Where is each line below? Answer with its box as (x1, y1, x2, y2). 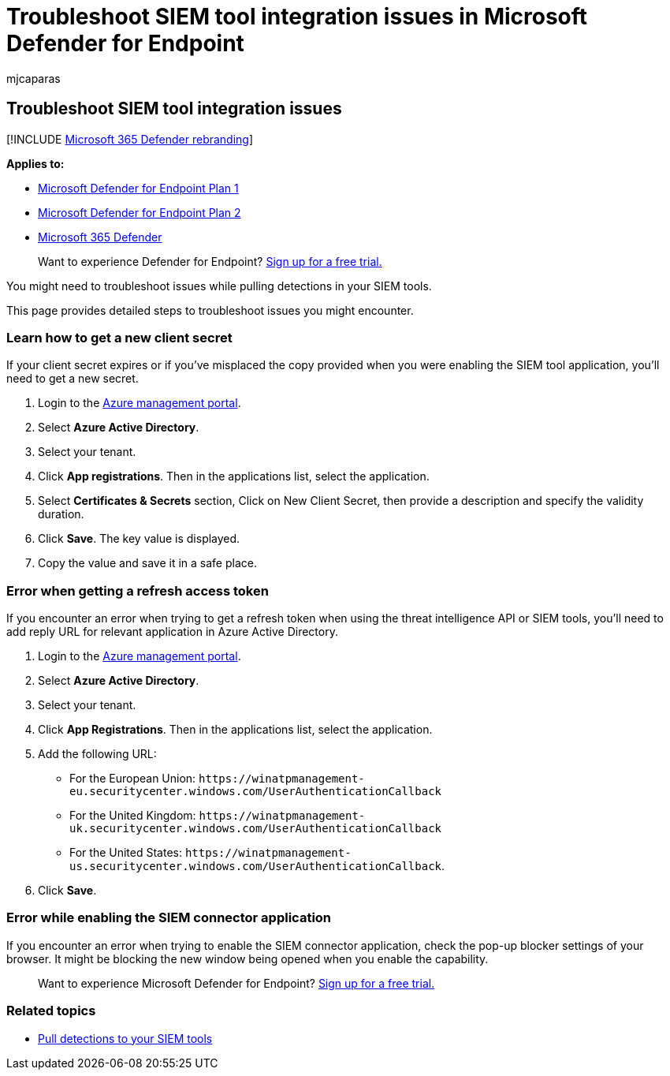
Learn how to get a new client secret (6, 329, 233, 346)
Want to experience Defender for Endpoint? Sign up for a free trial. (38, 254, 382, 268)
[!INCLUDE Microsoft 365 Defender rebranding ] (6, 132, 254, 146)
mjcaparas (6, 71, 61, 85)
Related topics (6, 1003, 96, 1019)
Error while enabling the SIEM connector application (6, 910, 332, 926)
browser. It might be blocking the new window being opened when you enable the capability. (6, 951, 489, 966)
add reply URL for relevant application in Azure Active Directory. (6, 625, 338, 639)
